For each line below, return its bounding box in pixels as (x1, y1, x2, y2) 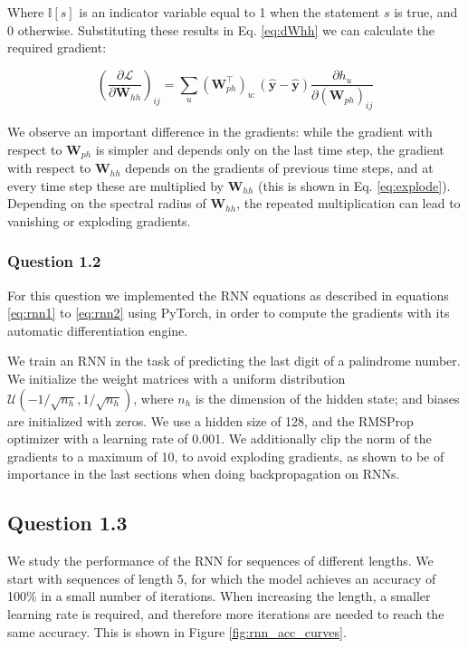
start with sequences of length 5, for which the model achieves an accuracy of (7, 568, 436, 587)
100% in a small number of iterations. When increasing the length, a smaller (7, 586, 431, 605)
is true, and (394, 3, 458, 21)
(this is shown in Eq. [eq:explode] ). (258, 176, 451, 195)
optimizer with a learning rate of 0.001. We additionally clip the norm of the (7, 429, 432, 448)
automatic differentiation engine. (7, 320, 188, 339)
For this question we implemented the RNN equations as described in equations (7, 285, 449, 304)
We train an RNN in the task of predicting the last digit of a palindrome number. (7, 351, 461, 370)
